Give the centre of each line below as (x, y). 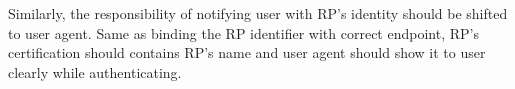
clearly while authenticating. (95, 71)
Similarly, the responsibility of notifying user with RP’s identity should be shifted (258, 13)
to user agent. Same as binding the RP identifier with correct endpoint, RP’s (243, 32)
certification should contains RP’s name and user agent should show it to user (247, 52)
